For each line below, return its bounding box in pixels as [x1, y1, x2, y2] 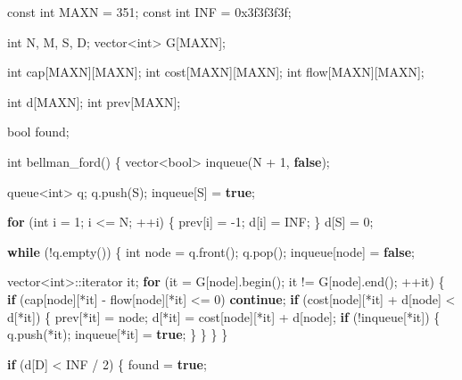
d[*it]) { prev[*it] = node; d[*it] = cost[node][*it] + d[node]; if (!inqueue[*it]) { [7, 307, 441, 326]
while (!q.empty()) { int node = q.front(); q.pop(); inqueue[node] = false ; [7, 242, 415, 260]
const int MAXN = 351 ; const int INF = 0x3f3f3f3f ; [7, 3, 292, 21]
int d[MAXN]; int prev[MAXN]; [7, 92, 181, 111]
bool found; [7, 122, 70, 141]
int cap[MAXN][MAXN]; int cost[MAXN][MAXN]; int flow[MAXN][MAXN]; [7, 62, 425, 81]
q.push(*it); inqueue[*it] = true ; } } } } [7, 325, 228, 343]
